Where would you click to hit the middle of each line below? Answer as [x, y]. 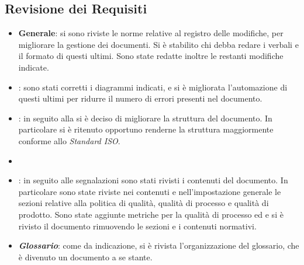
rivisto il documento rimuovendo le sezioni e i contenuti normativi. [137, 226]
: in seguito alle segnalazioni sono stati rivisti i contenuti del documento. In [153, 180]
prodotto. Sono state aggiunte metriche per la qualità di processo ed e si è [151, 214]
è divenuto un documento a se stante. [85, 257]
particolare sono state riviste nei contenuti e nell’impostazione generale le [150, 191]
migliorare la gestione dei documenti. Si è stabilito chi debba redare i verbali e [158, 44]
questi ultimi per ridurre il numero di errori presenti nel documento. [140, 98]
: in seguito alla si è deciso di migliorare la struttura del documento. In [145, 118]
